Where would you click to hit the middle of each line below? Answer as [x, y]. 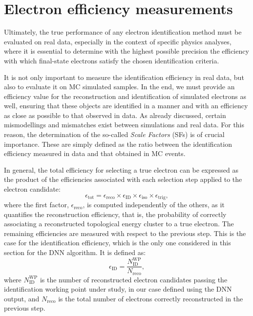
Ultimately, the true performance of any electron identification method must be [123, 32]
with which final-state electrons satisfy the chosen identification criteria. [112, 60]
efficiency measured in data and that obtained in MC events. [95, 153]
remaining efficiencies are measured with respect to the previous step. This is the [125, 233]
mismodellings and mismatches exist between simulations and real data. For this [124, 125]
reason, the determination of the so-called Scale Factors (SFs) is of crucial [114, 134]
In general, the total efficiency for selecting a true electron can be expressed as [121, 169]
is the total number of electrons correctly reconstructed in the [151, 298]
